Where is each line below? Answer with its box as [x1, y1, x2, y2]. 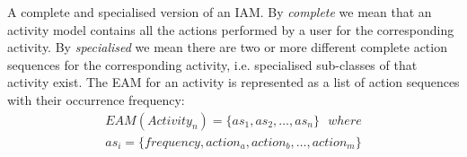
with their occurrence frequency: [7, 90, 185, 109]
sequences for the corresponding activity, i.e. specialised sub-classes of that [7, 55, 418, 74]
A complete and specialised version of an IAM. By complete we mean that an [7, 3, 432, 21]
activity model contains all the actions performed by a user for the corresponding [7, 20, 454, 39]
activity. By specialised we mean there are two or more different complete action [7, 38, 447, 57]
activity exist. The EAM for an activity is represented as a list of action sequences [7, 73, 460, 92]
